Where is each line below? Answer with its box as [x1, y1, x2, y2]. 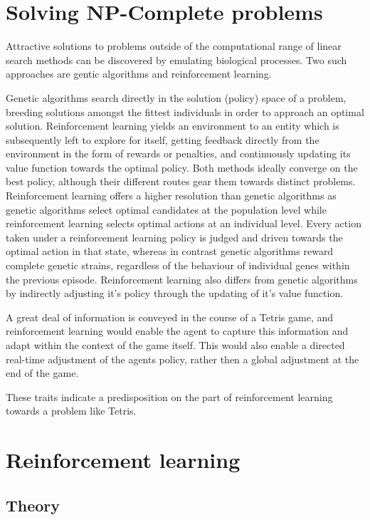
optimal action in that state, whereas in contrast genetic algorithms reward [6, 244, 334, 259]
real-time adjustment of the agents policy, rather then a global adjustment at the [6, 351, 359, 366]
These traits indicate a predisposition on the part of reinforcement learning [6, 389, 333, 404]
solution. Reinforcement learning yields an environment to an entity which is [6, 118, 339, 133]
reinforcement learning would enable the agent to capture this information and [6, 323, 349, 338]
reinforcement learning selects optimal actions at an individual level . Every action [6, 216, 361, 231]
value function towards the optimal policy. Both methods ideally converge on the [6, 160, 358, 175]
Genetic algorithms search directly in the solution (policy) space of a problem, [6, 90, 347, 105]
